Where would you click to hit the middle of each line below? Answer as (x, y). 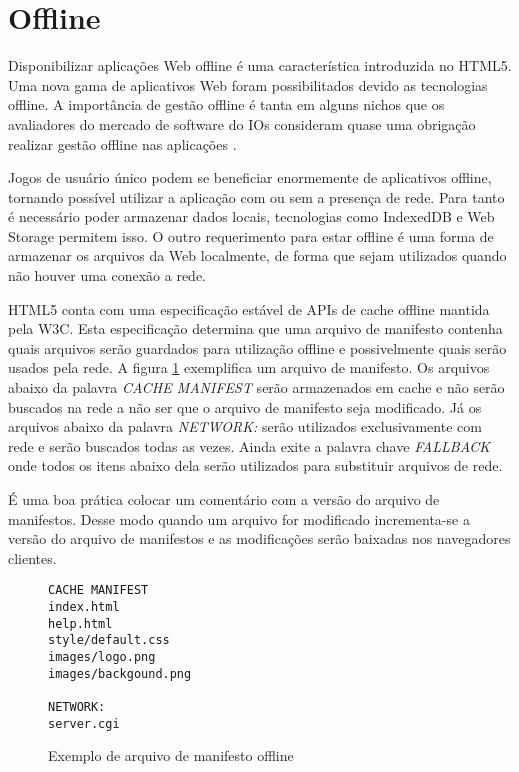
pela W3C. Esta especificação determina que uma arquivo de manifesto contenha (255, 328)
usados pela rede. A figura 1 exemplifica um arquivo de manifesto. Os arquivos (249, 367)
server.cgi (84, 723)
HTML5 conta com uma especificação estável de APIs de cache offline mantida (249, 308)
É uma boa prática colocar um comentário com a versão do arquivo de (224, 499)
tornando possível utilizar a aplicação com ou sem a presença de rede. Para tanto (256, 196)
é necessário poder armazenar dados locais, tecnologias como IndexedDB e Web (251, 216)
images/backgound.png (120, 673)
